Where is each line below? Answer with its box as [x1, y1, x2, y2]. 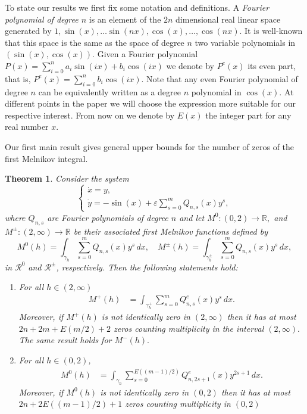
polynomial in [191, 85, 242, 98]
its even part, [248, 59, 296, 71]
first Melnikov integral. [5, 152, 88, 164]
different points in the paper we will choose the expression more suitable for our [5, 97, 296, 110]
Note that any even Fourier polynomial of [146, 72, 298, 85]
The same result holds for [18, 334, 112, 346]
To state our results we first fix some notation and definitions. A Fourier [5, 1, 270, 13]
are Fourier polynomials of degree [47, 211, 168, 223]
